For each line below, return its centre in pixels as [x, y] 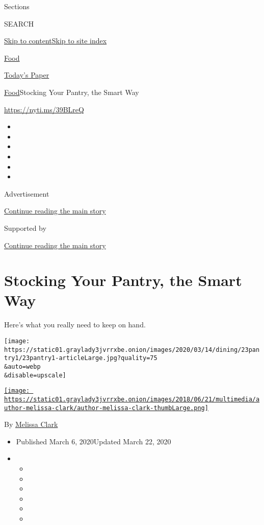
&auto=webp [22, 366]
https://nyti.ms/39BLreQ [44, 109]
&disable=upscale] [35, 375]
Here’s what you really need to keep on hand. [75, 325]
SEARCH [19, 23]
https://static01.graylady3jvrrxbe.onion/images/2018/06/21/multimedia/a [132, 399]
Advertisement [27, 193]
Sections [17, 6]
